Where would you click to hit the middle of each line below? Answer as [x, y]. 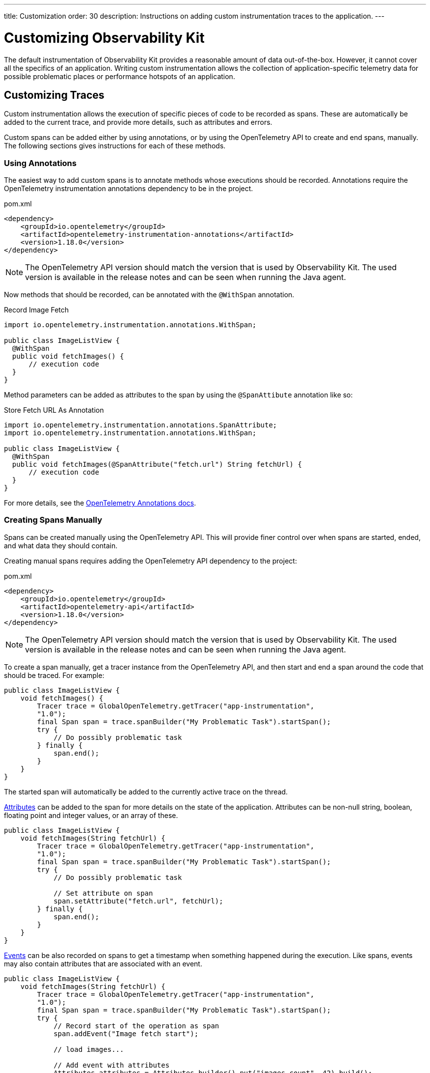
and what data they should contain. [61, 545]
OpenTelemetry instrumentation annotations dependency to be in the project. [129, 189]
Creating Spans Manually [53, 520]
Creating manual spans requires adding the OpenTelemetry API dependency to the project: [150, 561]
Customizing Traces [54, 95]
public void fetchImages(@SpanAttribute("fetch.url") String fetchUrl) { [157, 465]
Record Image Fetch [37, 310]
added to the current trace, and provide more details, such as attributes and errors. [138, 122]
